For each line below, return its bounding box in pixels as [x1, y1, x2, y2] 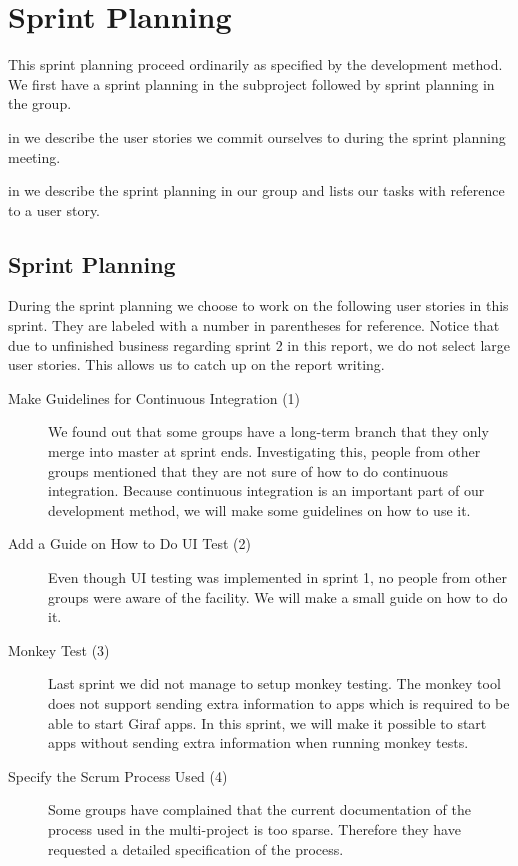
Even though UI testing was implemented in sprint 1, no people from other [48, 567, 508, 588]
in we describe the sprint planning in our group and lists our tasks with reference [8, 180, 505, 201]
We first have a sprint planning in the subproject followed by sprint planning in [8, 73, 495, 94]
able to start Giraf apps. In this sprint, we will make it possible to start [48, 712, 487, 733]
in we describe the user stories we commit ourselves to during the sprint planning [8, 126, 506, 147]
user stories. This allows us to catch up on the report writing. [8, 354, 385, 375]
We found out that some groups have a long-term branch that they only [48, 421, 489, 442]
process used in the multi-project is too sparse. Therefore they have [48, 818, 461, 839]
